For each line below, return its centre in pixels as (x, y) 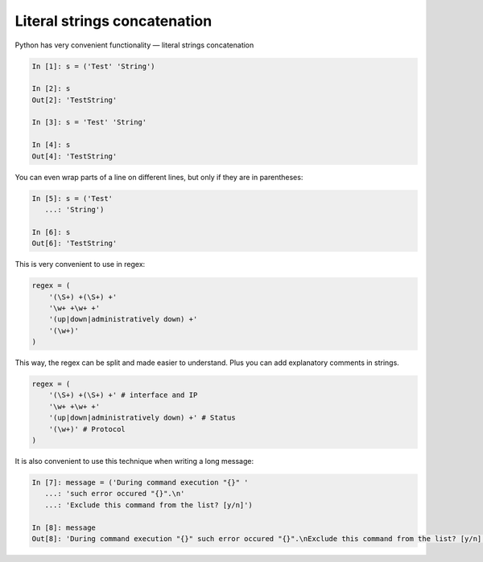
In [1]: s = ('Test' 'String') (94, 66)
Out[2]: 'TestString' (74, 100)
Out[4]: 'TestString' (74, 156)
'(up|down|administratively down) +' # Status (142, 418)
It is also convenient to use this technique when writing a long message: (134, 461)
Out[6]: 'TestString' (74, 244)
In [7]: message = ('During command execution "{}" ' (140, 482)
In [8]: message (64, 527)
